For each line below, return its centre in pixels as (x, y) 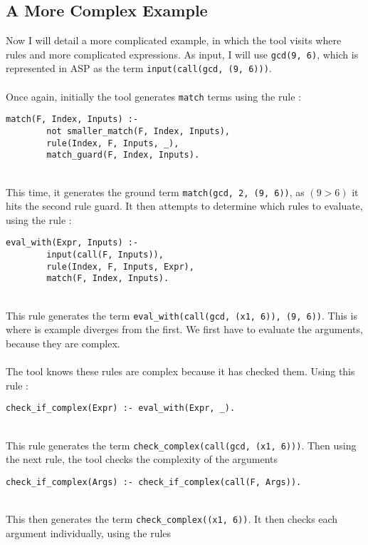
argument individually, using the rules (89, 533)
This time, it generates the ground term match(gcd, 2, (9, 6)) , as (155, 192)
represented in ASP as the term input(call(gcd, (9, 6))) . (139, 68)
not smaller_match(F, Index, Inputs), (138, 132)
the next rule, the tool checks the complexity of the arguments (142, 459)
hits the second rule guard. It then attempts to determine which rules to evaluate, (184, 206)
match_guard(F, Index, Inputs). (123, 155)
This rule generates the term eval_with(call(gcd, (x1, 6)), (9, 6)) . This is (182, 315)
